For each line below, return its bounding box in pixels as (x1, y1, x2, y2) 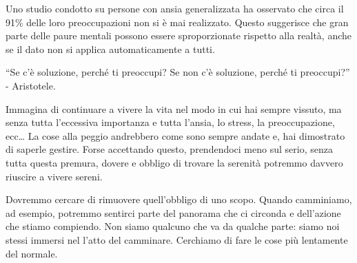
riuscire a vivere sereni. (6, 169, 103, 183)
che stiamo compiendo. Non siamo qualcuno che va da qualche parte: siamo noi (6, 219, 340, 233)
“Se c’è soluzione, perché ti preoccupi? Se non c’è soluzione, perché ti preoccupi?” (6, 65, 350, 79)
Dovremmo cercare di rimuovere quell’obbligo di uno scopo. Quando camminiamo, (6, 192, 352, 207)
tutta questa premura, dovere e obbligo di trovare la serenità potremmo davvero (6, 155, 343, 169)
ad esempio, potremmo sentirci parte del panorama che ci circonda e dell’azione (6, 205, 341, 220)
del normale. (6, 246, 58, 260)
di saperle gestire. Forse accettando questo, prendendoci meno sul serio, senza (6, 142, 333, 156)
